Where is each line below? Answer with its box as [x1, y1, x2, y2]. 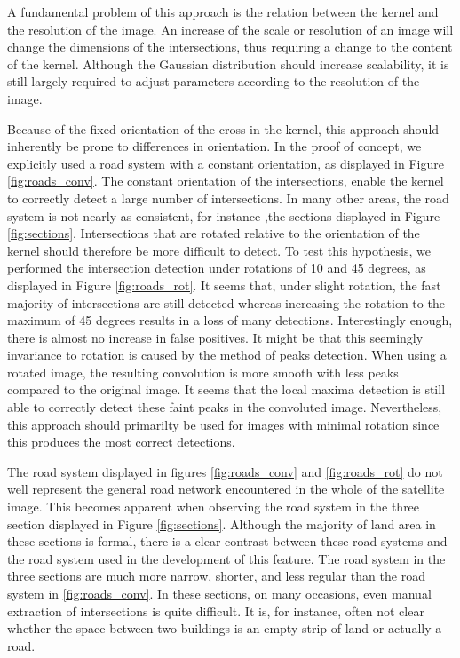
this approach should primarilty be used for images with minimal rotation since [7, 415, 440, 433]
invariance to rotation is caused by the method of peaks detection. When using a [7, 345, 447, 364]
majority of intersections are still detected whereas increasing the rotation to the [7, 293, 445, 312]
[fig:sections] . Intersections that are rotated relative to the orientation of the [7, 224, 420, 242]
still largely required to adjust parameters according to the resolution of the [7, 72, 420, 91]
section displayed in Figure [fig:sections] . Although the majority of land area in [7, 514, 436, 533]
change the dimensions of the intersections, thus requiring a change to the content [7, 37, 453, 56]
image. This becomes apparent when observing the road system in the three [7, 497, 420, 516]
